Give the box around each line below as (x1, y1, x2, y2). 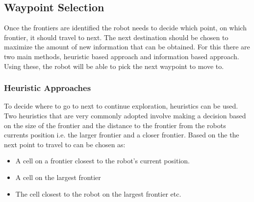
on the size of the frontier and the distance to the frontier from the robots (4, 120, 226, 130)
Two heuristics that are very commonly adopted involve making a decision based (4, 110, 246, 120)
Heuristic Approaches (4, 82, 91, 94)
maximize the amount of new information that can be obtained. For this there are (4, 42, 250, 52)
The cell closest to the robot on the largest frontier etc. (15, 188, 181, 199)
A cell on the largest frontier (15, 172, 101, 182)
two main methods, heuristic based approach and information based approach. (4, 51, 239, 61)
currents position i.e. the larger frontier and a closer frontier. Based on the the (4, 130, 239, 140)
